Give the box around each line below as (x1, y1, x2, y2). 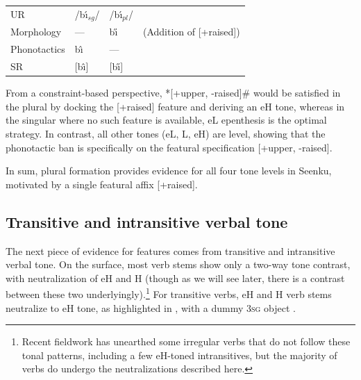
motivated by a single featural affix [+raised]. (6, 176, 198, 191)
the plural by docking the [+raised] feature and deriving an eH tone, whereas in (6, 99, 345, 113)
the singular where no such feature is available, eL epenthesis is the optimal (6, 113, 327, 127)
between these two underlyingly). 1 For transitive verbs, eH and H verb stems (6, 285, 332, 301)
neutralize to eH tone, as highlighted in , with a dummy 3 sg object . (6, 300, 296, 315)
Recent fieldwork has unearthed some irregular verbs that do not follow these (22, 334, 351, 349)
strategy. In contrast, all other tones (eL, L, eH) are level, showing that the (6, 126, 326, 141)
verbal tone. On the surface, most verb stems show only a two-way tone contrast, (6, 257, 351, 272)
